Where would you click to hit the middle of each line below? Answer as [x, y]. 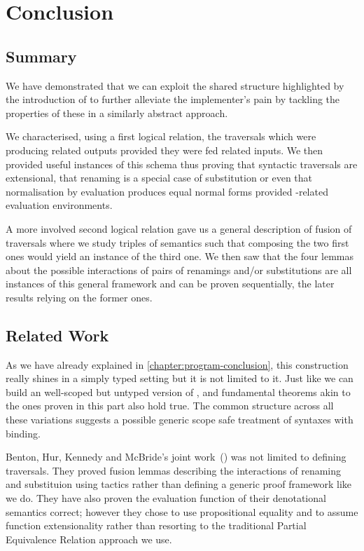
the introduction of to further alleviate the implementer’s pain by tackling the [173, 99]
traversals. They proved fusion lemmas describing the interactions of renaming [174, 470]
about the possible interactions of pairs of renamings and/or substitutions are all [179, 270]
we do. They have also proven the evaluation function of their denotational [166, 498]
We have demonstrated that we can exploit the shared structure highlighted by [175, 85]
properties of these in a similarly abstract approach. [117, 113]
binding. [23, 433]
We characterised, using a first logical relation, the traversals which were [161, 136]
